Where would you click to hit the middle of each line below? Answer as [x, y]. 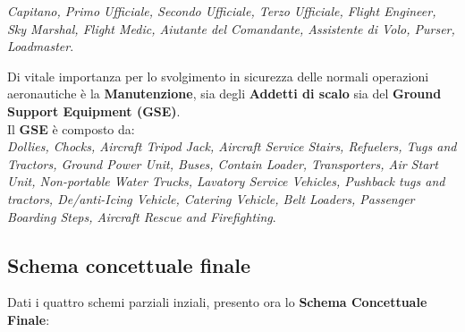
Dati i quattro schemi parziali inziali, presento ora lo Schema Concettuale [217, 302]
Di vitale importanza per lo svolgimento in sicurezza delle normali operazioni [218, 76]
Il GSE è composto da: [71, 128]
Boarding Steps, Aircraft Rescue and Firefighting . [142, 216]
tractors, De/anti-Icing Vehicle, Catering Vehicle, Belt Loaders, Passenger [211, 198]
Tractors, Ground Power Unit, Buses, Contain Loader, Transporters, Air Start [223, 163]
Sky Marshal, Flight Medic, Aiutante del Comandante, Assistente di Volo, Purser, [231, 28]
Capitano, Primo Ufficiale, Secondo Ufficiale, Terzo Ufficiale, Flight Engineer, [222, 11]
